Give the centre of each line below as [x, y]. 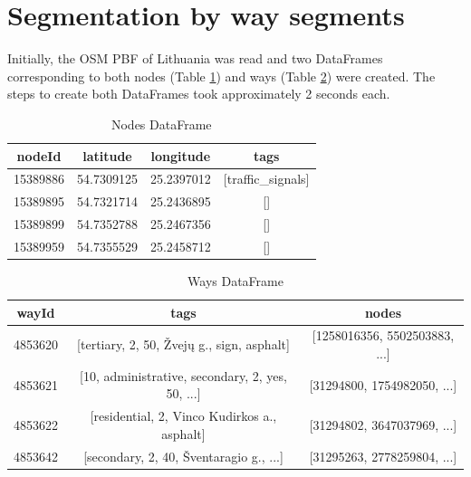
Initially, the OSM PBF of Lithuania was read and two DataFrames [195, 58]
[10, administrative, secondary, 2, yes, [183, 375]
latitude [107, 155]
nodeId [39, 155]
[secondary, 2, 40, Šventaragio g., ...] [183, 456]
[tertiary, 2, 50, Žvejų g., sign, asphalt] [183, 344]
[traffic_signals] [266, 179]
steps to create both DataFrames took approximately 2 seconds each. [199, 94]
